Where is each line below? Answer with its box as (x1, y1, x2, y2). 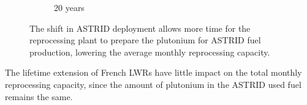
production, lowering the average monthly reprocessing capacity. (29, 45, 270, 58)
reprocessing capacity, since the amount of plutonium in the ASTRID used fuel (5, 78, 301, 90)
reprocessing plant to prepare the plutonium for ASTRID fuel (29, 34, 261, 46)
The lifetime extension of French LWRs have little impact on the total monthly (5, 66, 302, 79)
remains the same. (5, 90, 73, 103)
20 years (54, 1, 85, 13)
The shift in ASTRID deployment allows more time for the (29, 21, 251, 34)
